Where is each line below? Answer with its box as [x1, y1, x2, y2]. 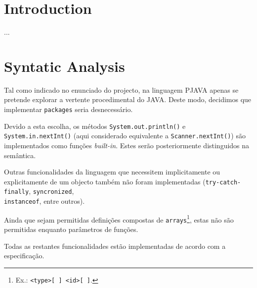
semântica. [4, 150, 36, 160]
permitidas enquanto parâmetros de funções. [4, 224, 138, 234]
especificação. [4, 250, 44, 261]
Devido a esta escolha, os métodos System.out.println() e [4, 120, 186, 131]
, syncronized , [29, 186, 74, 196]
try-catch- [205, 178, 241, 186]
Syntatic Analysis [4, 56, 125, 76]
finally [4, 188, 29, 196]
